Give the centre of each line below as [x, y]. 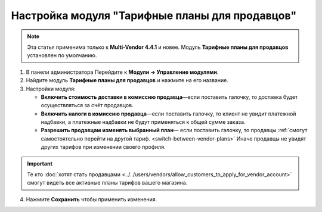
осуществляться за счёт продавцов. [87, 105]
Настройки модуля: [51, 89]
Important [40, 163]
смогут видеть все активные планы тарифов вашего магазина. [107, 183]
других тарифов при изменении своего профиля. [103, 147]
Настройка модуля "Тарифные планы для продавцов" [154, 15]
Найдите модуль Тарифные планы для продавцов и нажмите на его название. [127, 80]
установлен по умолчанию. [62, 55]
